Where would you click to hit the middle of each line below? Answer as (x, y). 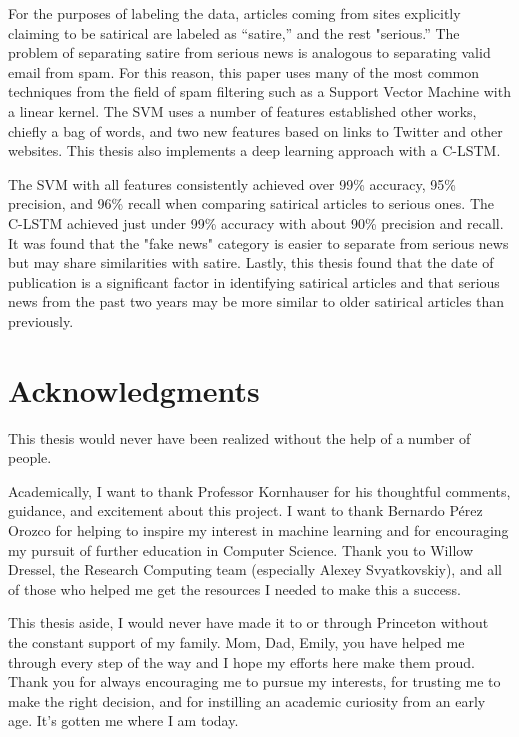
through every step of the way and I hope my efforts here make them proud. (241, 661)
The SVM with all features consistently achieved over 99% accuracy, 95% (232, 183)
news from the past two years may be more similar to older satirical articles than (256, 301)
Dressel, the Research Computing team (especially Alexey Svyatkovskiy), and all (255, 569)
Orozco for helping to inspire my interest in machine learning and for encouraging (258, 530)
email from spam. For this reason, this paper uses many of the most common (244, 71)
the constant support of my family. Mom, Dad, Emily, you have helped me (236, 641)
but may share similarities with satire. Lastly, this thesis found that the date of (251, 262)
